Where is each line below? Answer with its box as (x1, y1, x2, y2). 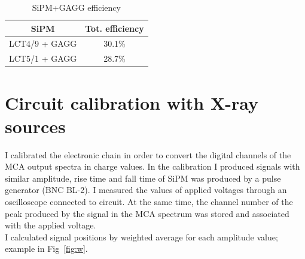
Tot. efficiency (85, 22, 144, 34)
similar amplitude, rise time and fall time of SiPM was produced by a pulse (5, 171, 281, 184)
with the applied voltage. (5, 219, 96, 231)
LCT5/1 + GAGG (9, 52, 77, 65)
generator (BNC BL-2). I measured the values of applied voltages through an (5, 183, 287, 196)
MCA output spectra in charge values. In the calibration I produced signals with (5, 160, 300, 173)
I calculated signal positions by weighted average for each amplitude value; (5, 230, 278, 243)
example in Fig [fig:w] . (5, 242, 88, 255)
